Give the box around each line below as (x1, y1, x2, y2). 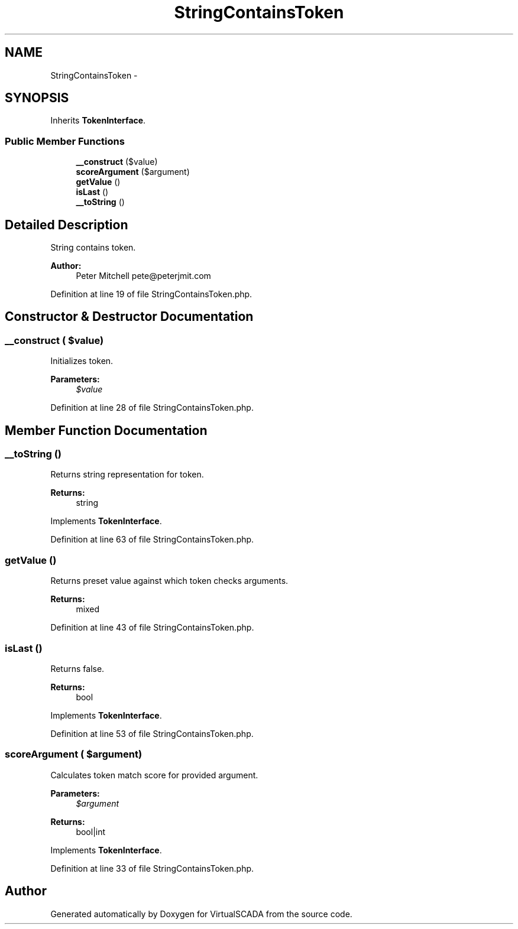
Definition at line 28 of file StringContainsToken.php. (50, 402, 254, 413)
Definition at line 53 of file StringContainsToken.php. (50, 728, 254, 739)
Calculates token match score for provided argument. (50, 769, 258, 780)
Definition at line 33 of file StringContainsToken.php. (50, 863, 254, 873)
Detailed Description (5, 217, 128, 232)
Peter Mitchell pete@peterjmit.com (76, 271, 211, 281)
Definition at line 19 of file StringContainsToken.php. (50, 289, 252, 300)
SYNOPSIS (5, 90, 69, 106)
